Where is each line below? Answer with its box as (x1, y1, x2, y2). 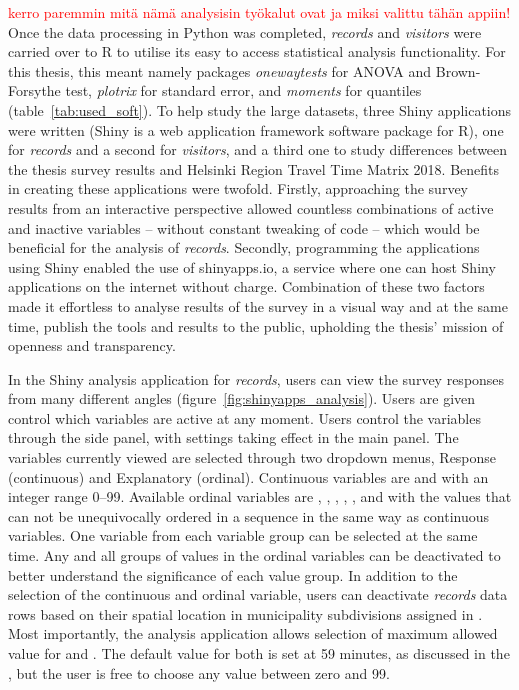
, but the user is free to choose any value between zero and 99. (8, 662, 390, 683)
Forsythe (8, 80, 61, 101)
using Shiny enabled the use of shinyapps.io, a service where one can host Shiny (8, 256, 496, 277)
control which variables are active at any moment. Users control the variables (8, 407, 481, 428)
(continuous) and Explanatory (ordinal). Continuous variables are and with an (8, 466, 489, 487)
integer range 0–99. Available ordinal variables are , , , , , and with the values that (8, 486, 512, 507)
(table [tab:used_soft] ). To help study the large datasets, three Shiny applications (8, 99, 512, 120)
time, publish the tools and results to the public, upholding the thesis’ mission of (8, 315, 504, 336)
